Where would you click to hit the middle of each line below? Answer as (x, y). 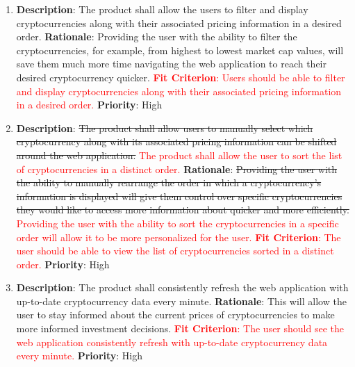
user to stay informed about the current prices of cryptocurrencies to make (175, 315)
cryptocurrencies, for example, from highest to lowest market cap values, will (180, 50)
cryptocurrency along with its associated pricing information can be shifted (176, 141)
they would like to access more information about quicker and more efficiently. (183, 210)
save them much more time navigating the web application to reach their (172, 64)
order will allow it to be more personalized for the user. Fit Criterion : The (179, 237)
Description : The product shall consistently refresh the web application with (182, 287)
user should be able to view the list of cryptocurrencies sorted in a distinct (175, 251)
